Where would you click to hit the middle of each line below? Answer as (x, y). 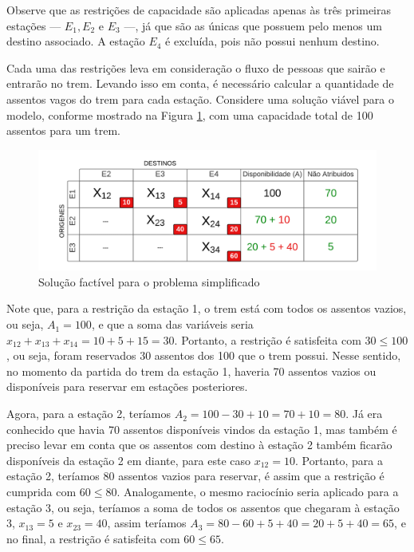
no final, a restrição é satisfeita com (93, 538)
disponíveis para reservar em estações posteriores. (127, 386)
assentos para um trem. (64, 130)
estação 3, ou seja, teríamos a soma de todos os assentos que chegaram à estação (203, 507)
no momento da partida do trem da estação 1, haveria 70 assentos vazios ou (191, 371)
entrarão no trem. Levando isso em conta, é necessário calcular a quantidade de (200, 83)
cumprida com (41, 492)
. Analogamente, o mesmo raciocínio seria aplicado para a (258, 492)
